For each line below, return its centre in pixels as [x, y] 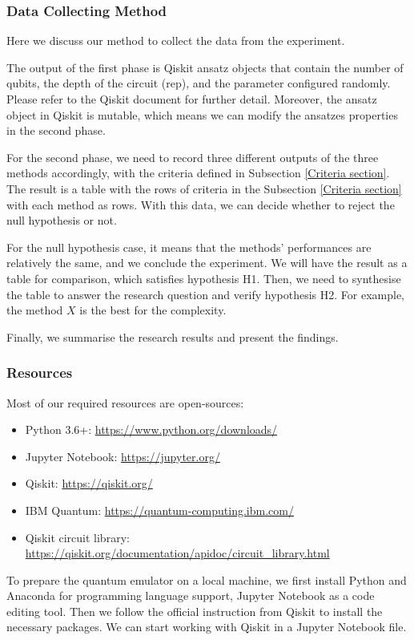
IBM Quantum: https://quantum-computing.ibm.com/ [159, 510]
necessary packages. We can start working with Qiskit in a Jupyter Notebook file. [207, 627]
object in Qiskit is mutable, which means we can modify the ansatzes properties [202, 114]
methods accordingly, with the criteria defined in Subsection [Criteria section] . [198, 173]
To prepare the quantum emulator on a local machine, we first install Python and [207, 579]
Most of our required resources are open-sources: [125, 402]
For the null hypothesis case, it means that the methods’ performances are [189, 247]
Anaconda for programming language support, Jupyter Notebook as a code [191, 595]
